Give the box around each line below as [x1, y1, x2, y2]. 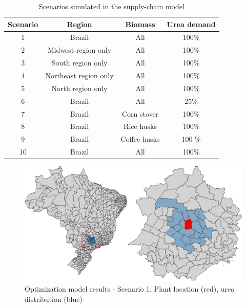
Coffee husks [120, 134, 160, 144]
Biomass [125, 18, 155, 29]
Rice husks [124, 121, 157, 131]
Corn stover [121, 108, 159, 119]
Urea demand [167, 18, 216, 29]
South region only [51, 57, 108, 68]
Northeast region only [45, 70, 114, 80]
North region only [51, 82, 108, 93]
